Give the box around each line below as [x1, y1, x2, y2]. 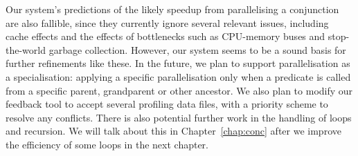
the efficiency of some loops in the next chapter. [6, 137, 208, 151]
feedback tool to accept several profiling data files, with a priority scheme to [6, 97, 328, 111]
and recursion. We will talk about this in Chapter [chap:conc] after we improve [6, 124, 341, 138]
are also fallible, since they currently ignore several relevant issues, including [6, 15, 329, 30]
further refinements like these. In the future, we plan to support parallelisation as [6, 56, 350, 70]
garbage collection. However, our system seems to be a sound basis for [48, 42, 346, 57]
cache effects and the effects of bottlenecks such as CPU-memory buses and [6, 29, 325, 43]
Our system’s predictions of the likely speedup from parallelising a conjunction [6, 2, 339, 16]
